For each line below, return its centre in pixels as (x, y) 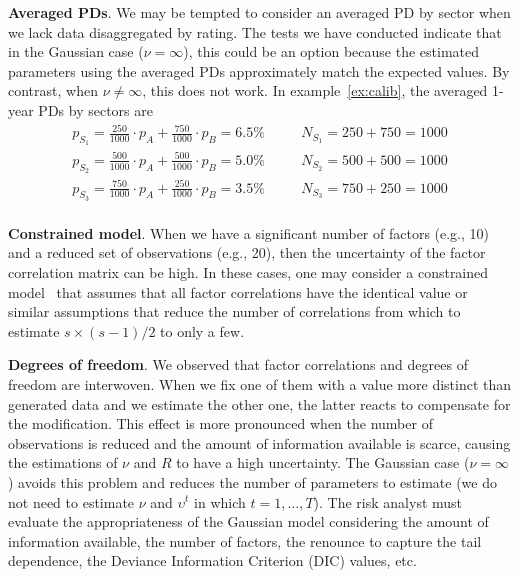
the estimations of (63, 462)
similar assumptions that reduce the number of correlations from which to (234, 311)
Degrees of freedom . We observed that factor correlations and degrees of (238, 364)
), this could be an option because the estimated (331, 51)
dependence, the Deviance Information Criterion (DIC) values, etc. (212, 560)
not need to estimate (71, 501)
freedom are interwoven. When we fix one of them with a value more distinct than (260, 384)
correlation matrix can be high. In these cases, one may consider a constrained (248, 272)
